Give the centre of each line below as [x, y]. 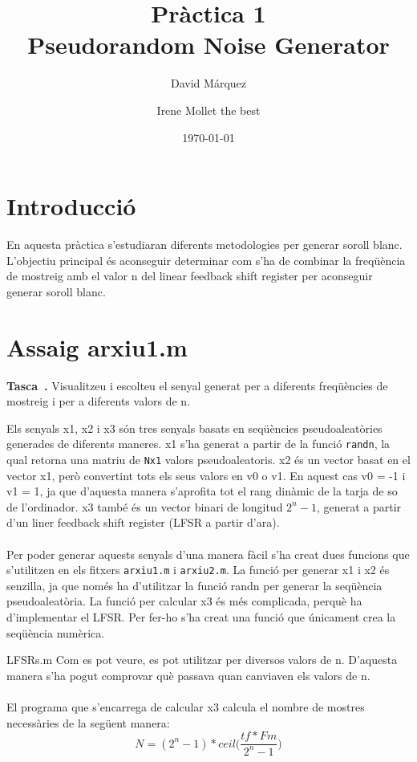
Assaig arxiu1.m [97, 346]
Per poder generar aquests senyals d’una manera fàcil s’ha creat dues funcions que [208, 554]
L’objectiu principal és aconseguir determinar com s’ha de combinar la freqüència [206, 260]
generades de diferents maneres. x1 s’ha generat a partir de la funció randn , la [198, 444]
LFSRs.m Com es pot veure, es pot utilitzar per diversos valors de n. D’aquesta [202, 660]
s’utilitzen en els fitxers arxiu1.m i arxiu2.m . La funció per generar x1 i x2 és [198, 570]
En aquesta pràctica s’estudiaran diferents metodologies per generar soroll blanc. [204, 244]
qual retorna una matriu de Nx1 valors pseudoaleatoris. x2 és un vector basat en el [208, 459]
